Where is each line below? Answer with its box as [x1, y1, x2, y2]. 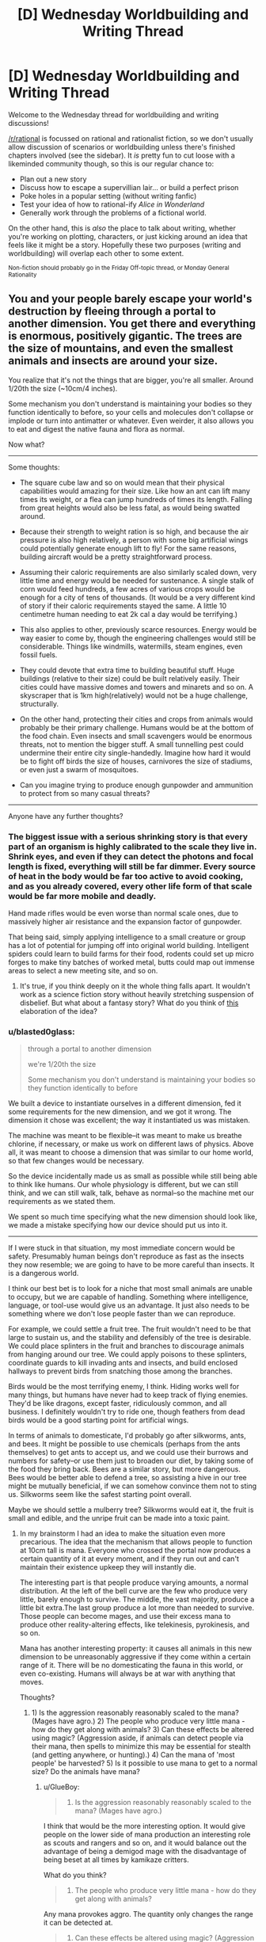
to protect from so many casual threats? [19, 788, 150, 798]
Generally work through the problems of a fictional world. [19, 208, 207, 217]
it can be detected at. [43, 1918, 113, 1928]
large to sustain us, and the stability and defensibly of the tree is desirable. [8, 1333, 252, 1342]
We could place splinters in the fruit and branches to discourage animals [8, 1341, 245, 1351]
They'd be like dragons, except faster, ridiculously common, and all [8, 1399, 227, 1408]
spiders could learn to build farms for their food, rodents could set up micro [8, 949, 255, 959]
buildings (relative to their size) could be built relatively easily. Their [19, 673, 240, 683]
